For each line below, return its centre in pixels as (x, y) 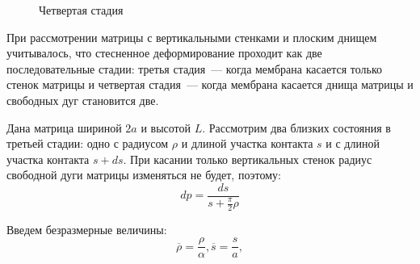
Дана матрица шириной (64, 127)
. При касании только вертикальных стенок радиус (248, 159)
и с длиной (353, 143)
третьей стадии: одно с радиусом (88, 143)
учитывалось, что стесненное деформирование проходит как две (164, 53)
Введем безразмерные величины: (87, 229)
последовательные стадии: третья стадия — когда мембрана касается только (195, 68)
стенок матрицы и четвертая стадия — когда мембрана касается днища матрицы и (210, 84)
